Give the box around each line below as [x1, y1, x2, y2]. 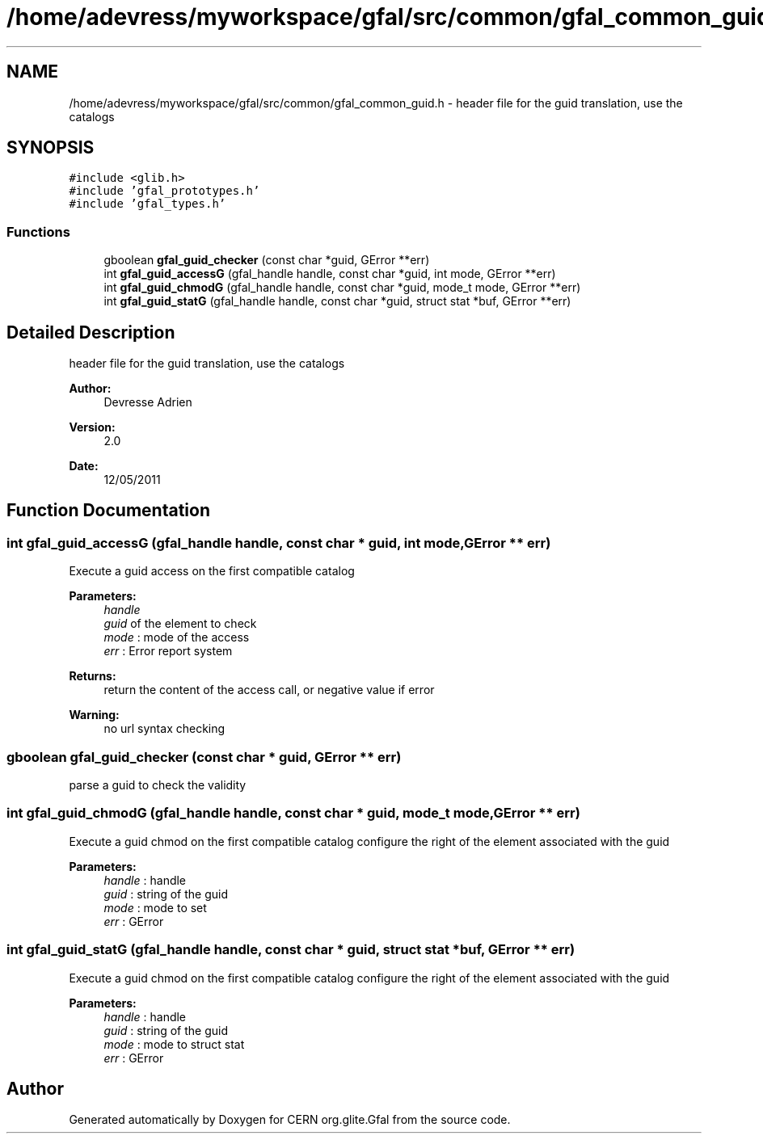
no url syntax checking [103, 721, 226, 736]
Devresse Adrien [103, 395, 192, 410]
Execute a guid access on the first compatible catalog [69, 564, 355, 578]
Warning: [69, 708, 120, 722]
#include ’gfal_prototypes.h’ [69, 184, 260, 198]
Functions [6, 223, 70, 240]
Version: [69, 420, 116, 435]
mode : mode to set [103, 900, 207, 915]
